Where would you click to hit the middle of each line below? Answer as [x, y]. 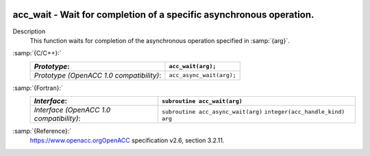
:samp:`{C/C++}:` [37, 53]
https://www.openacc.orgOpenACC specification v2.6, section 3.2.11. [127, 140]
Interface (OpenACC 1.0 [72, 110]
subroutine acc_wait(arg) [202, 101]
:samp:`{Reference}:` [42, 131]
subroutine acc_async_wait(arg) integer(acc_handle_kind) [253, 111]
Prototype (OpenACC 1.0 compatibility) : [98, 75]
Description [29, 31]
